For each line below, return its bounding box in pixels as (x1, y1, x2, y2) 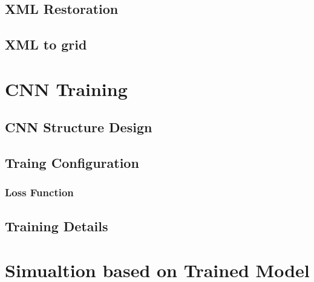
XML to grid (5, 35, 87, 54)
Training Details (5, 216, 108, 235)
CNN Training (5, 76, 128, 101)
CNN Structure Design (5, 118, 152, 136)
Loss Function (5, 185, 74, 200)
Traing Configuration (5, 153, 139, 172)
